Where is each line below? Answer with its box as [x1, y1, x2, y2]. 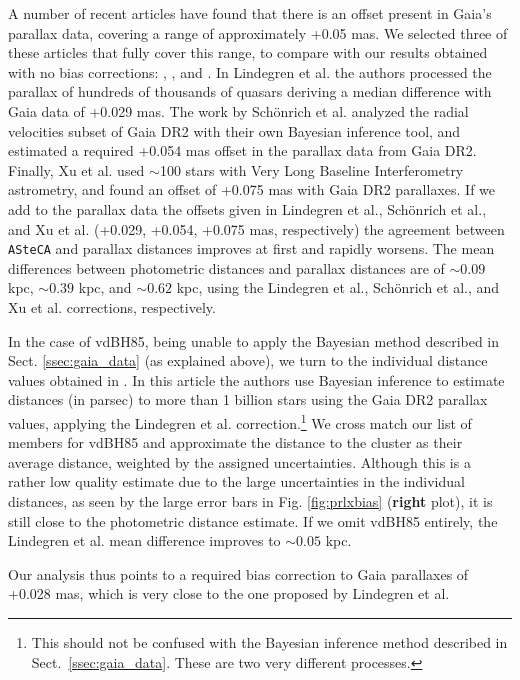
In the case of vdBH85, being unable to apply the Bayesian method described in [8, 330, 500, 351]
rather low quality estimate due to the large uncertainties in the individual [8, 471, 465, 492]
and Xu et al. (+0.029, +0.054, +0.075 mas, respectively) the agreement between [8, 218, 505, 239]
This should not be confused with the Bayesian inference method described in [31, 631, 508, 652]
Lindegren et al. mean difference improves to [8, 530, 281, 551]
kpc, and [78, 277, 132, 298]
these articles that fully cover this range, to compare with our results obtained [8, 42, 488, 63]
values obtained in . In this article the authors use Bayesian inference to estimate [8, 369, 505, 390]
